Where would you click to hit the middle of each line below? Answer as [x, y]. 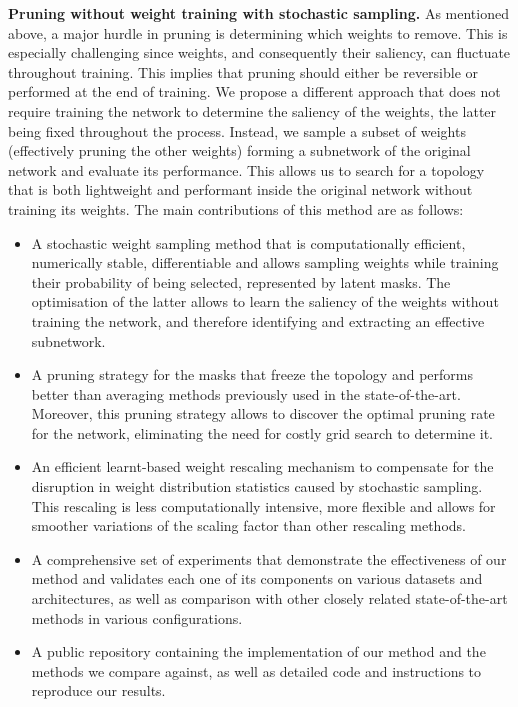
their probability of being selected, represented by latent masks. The [241, 281]
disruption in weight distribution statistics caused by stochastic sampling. [257, 486]
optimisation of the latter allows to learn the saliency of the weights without [265, 301]
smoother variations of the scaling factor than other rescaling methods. [248, 525]
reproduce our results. [98, 690]
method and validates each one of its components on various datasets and [257, 578]
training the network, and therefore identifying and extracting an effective [258, 320]
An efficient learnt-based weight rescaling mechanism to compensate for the [262, 466]
